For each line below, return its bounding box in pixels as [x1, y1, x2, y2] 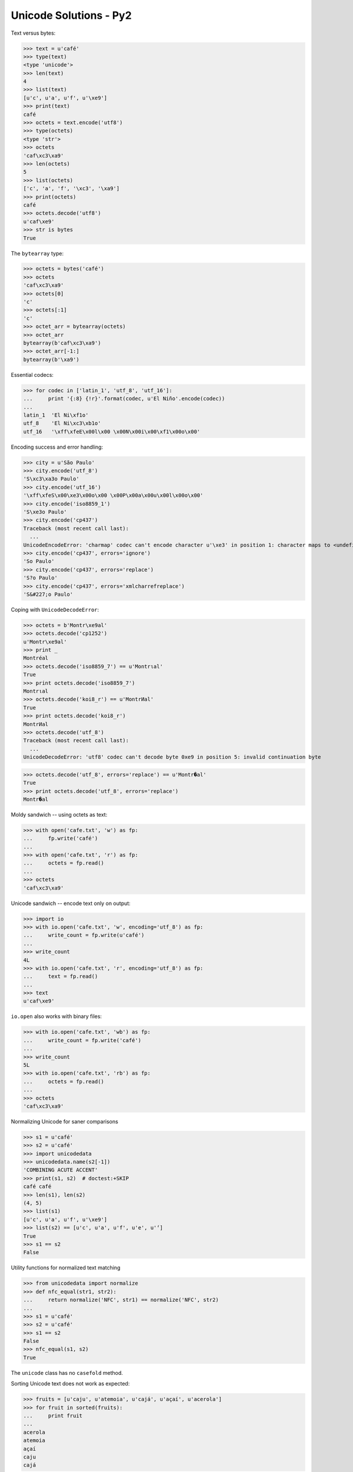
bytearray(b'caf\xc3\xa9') [23, 340, 101, 346]
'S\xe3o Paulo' [23, 509, 67, 515]
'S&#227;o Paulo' [23, 591, 74, 598]
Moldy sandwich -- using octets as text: [11, 811, 108, 818]
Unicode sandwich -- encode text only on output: [11, 900, 131, 907]
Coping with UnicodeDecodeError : [11, 606, 99, 613]
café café [23, 1183, 52, 1190]
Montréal [23, 655, 49, 662]
